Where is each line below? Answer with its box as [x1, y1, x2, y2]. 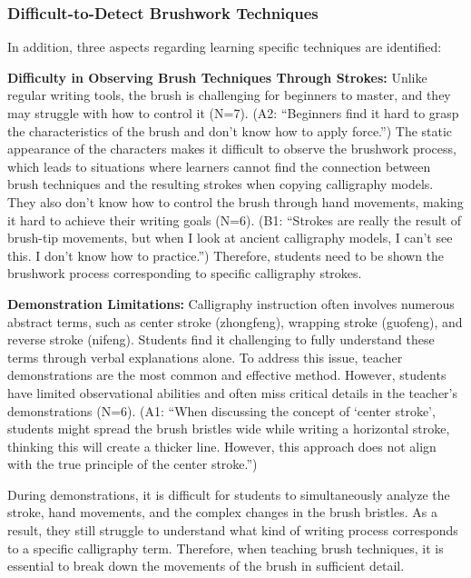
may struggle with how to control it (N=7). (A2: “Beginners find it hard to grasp [7, 104, 459, 122]
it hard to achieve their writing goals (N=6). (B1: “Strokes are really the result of [7, 210, 462, 229]
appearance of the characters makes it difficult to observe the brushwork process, [7, 139, 456, 158]
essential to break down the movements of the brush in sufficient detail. [7, 556, 405, 575]
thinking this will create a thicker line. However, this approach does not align [7, 436, 437, 455]
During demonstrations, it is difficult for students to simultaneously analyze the [7, 484, 450, 503]
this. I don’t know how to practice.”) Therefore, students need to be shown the [7, 245, 445, 264]
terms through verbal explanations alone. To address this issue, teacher [7, 347, 403, 366]
